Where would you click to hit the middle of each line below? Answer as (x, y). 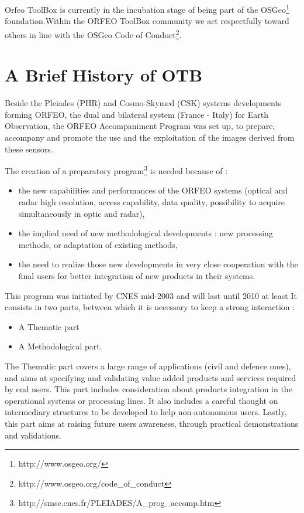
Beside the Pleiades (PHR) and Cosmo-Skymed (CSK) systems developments (143, 103)
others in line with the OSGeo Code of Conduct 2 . (93, 33)
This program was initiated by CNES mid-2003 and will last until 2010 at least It (151, 295)
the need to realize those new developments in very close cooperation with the (158, 264)
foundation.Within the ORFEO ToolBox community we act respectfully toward (147, 21)
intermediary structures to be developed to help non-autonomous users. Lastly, (146, 412)
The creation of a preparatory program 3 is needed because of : (116, 170)
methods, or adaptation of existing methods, (98, 244)
